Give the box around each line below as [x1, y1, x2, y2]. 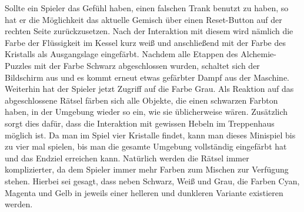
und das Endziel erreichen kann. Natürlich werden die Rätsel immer [5, 151, 249, 164]
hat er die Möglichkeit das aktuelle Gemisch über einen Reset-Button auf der [5, 13, 282, 25]
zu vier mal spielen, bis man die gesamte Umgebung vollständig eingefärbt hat [5, 140, 287, 153]
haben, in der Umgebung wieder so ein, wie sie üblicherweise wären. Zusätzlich [5, 105, 288, 118]
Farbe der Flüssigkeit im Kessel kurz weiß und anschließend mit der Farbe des [5, 36, 286, 48]
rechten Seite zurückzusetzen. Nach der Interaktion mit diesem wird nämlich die [5, 25, 293, 37]
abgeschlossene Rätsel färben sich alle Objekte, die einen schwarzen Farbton [5, 94, 278, 106]
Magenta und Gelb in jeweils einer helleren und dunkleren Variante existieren [5, 186, 283, 198]
